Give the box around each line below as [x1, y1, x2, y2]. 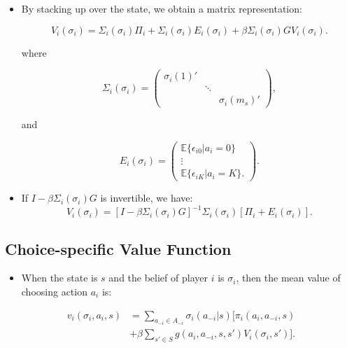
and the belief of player [108, 270, 208, 285]
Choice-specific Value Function [5, 237, 232, 259]
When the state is [21, 270, 98, 285]
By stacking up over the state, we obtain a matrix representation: [21, 1, 302, 15]
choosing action [21, 284, 87, 298]
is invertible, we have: [100, 190, 193, 205]
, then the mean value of [236, 270, 341, 285]
